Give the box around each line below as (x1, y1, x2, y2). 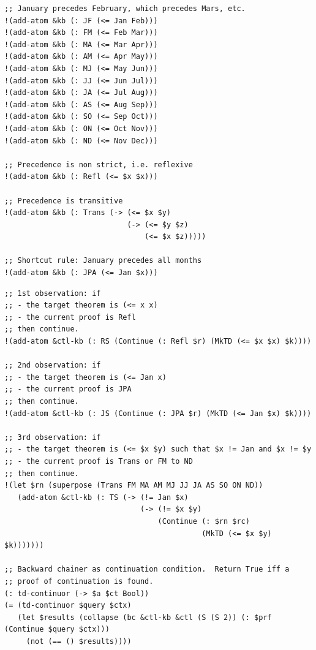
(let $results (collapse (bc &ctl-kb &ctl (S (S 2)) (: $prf (17, 613, 272, 622)
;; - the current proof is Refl (4, 312, 136, 322)
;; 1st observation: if (4, 289, 101, 298)
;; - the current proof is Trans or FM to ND (4, 456, 193, 466)
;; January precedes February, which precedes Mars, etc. (4, 4, 246, 13)
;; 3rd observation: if (4, 433, 101, 442)
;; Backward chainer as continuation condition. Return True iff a (4, 565, 290, 574)
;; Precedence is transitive (4, 196, 123, 205)
